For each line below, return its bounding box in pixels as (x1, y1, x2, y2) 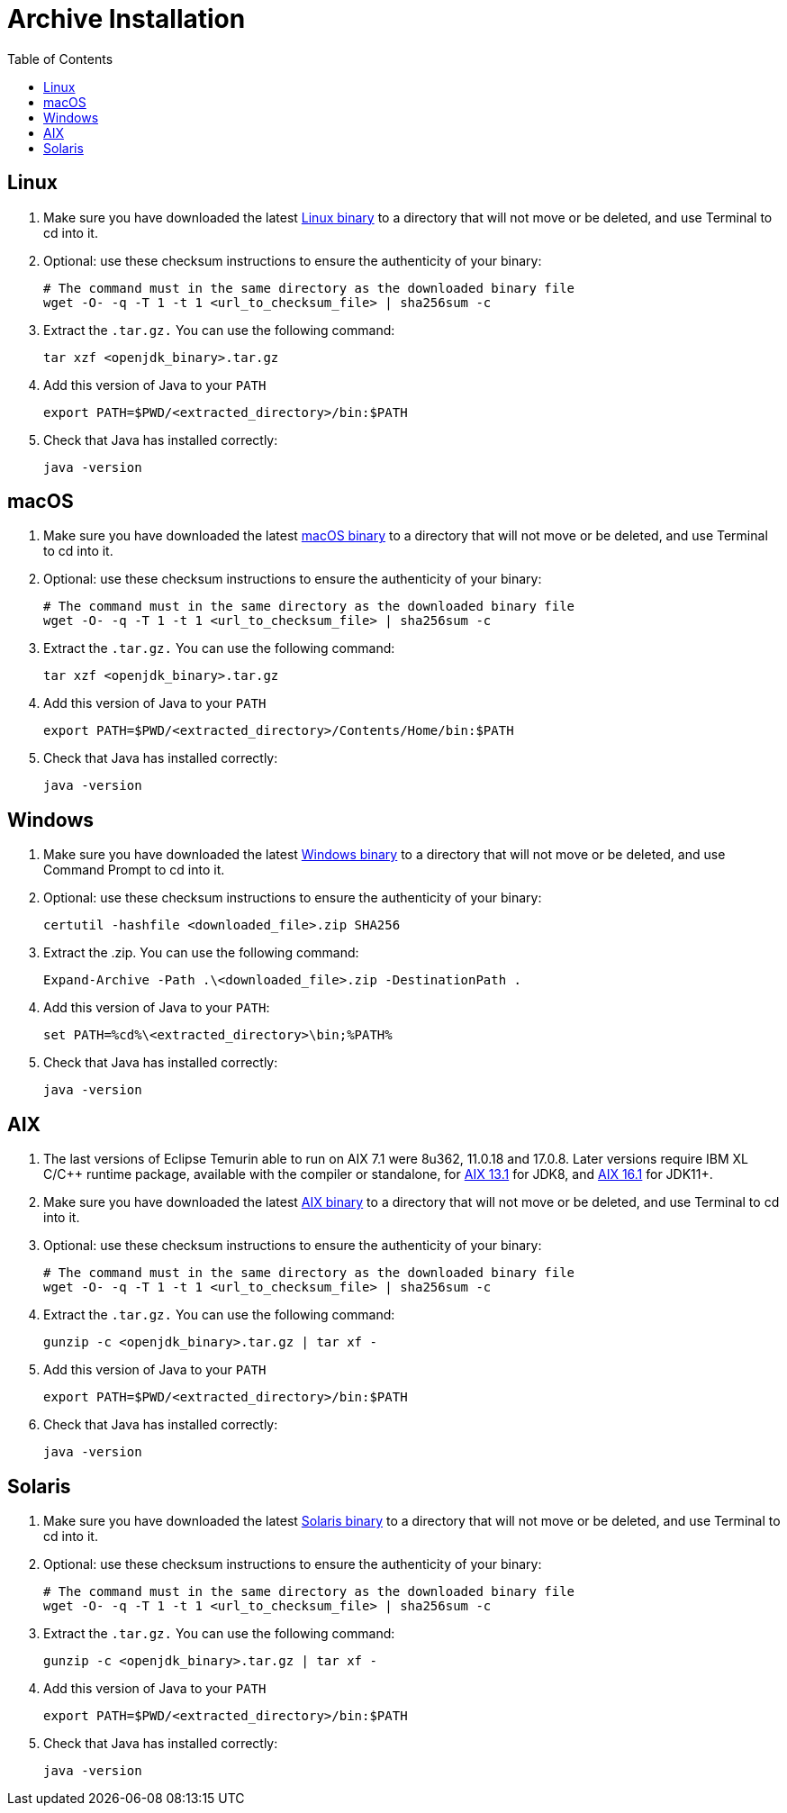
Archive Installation (7, 4, 246, 34)
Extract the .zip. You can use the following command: (43, 945, 359, 961)
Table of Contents (7, 50, 113, 67)
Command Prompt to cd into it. (43, 862, 225, 878)
